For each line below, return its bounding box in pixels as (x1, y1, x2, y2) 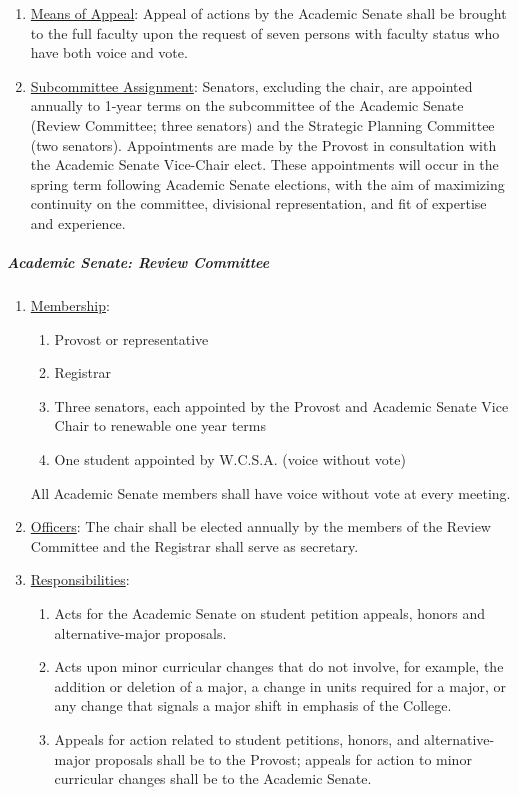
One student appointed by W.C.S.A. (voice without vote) (54, 449, 406, 470)
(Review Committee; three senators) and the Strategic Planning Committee (30, 114, 495, 135)
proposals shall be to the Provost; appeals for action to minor (95, 748, 472, 769)
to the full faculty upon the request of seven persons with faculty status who (30, 22, 500, 43)
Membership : (30, 295, 110, 316)
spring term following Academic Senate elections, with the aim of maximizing (30, 173, 505, 194)
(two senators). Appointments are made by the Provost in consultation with (30, 134, 497, 155)
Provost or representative (54, 328, 209, 349)
